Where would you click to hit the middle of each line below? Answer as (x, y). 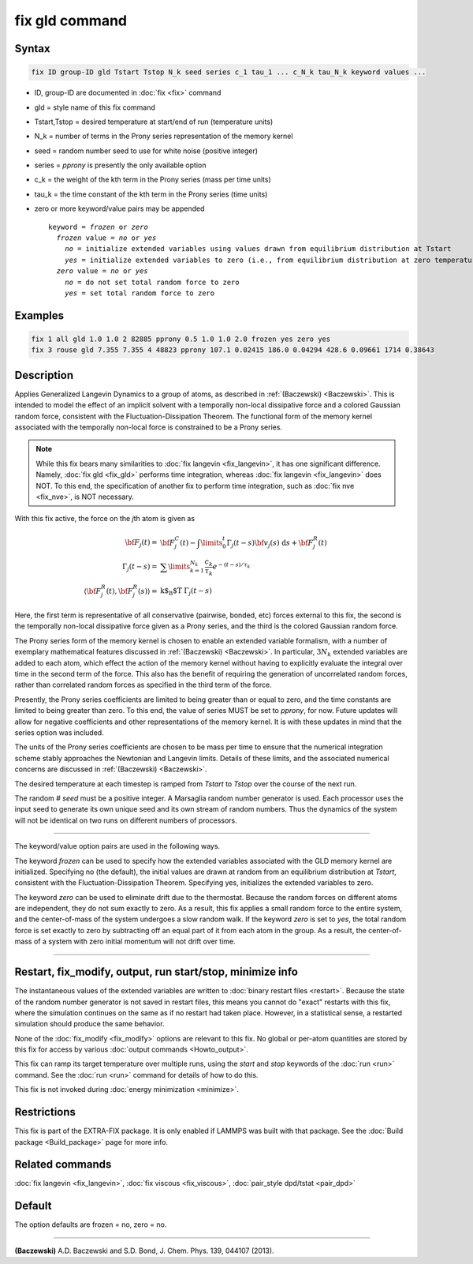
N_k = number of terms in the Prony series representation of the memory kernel (164, 136)
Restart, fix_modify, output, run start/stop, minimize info (156, 972)
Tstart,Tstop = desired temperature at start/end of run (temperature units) (154, 122)
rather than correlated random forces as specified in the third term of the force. (143, 685)
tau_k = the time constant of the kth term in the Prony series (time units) (151, 194)
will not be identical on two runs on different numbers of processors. (126, 820)
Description (44, 375)
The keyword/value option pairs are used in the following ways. (117, 846)
